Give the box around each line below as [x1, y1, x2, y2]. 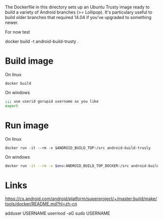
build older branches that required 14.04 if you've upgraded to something [5, 15, 152, 20]
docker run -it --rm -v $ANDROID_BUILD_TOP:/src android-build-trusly [5, 146, 151, 150]
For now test [5, 29, 30, 35]
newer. [5, 19, 18, 25]
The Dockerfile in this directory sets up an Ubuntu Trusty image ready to [5, 4, 150, 10]
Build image [5, 55, 54, 67]
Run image [5, 120, 49, 131]
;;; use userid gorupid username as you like [5, 99, 98, 104]
